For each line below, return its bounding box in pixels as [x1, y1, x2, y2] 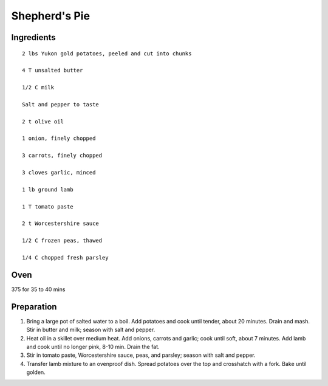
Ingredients [11, 32, 56, 43]
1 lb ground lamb [22, 186, 73, 193]
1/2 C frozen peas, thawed [22, 237, 103, 244]
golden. [26, 368, 46, 376]
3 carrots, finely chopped [22, 152, 103, 159]
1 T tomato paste [22, 203, 73, 210]
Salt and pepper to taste [22, 101, 100, 108]
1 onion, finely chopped [22, 135, 96, 142]
